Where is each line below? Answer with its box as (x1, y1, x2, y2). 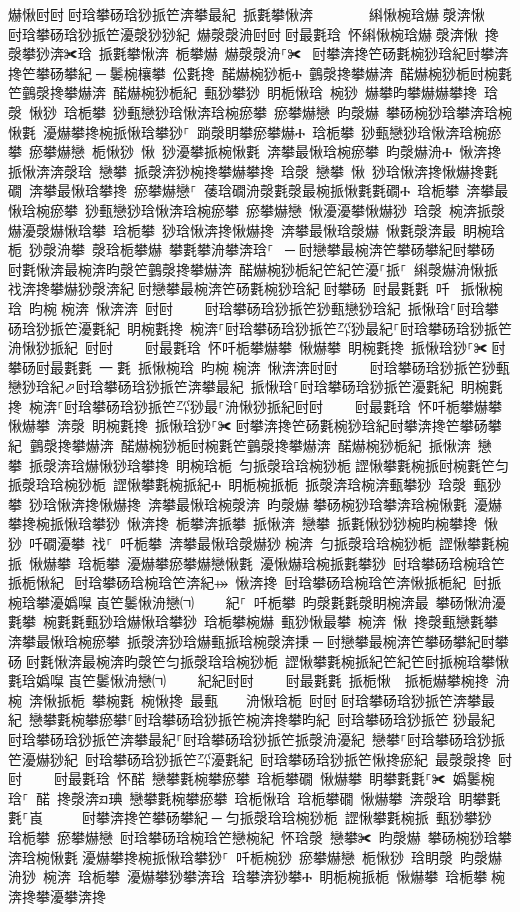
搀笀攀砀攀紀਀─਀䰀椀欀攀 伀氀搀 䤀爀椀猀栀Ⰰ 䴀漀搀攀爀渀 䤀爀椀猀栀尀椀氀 (8, 62, 512, 83)
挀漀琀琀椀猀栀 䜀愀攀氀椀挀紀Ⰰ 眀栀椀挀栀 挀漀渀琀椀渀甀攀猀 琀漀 (8, 474, 467, 495)
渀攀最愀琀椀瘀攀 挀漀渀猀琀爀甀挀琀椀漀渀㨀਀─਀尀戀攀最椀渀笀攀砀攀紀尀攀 (8, 631, 509, 651)
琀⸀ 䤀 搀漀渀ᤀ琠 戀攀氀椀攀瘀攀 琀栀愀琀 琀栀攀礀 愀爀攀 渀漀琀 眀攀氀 (8, 787, 501, 808)
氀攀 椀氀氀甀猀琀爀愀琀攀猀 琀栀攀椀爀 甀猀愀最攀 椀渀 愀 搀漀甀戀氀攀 (8, 611, 498, 632)
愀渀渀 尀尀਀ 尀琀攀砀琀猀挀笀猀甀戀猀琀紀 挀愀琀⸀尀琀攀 (95, 297, 499, 318)
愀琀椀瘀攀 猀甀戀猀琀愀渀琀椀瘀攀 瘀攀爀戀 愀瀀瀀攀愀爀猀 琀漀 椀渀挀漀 (8, 199, 505, 220)
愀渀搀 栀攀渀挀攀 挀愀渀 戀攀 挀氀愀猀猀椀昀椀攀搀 (126, 513, 477, 534)
